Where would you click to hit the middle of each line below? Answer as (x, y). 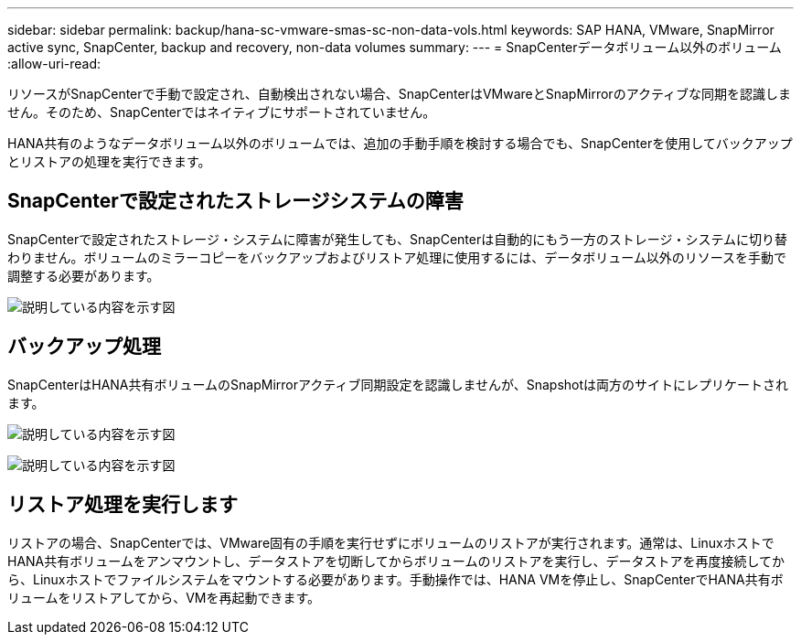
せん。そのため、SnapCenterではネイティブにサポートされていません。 (222, 112)
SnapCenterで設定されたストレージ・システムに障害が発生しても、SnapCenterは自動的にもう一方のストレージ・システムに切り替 (398, 239)
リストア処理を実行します (123, 505)
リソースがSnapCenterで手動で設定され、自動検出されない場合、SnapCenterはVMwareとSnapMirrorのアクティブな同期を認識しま (400, 94)
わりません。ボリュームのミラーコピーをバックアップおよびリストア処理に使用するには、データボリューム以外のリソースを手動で (397, 257)
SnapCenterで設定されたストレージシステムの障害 (235, 201)
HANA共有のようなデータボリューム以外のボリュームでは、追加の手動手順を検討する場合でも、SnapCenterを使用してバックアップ (400, 143)
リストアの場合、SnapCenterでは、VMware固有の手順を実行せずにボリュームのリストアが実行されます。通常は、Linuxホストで (391, 542)
